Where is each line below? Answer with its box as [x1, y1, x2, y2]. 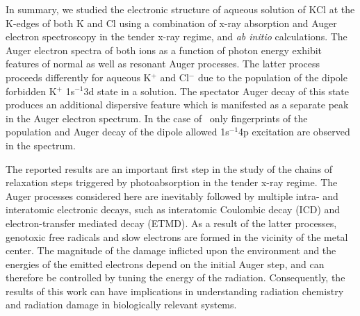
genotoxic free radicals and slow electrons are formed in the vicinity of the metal [6, 229, 348, 244]
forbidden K [6, 83, 57, 98]
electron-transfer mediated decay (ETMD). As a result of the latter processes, [6, 215, 337, 230]
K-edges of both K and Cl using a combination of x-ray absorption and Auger [6, 15, 337, 30]
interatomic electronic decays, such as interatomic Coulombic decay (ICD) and [6, 202, 341, 217]
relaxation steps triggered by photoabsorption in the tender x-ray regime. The [6, 175, 338, 190]
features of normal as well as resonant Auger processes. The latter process [6, 56, 320, 71]
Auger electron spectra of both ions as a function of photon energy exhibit [6, 42, 322, 57]
